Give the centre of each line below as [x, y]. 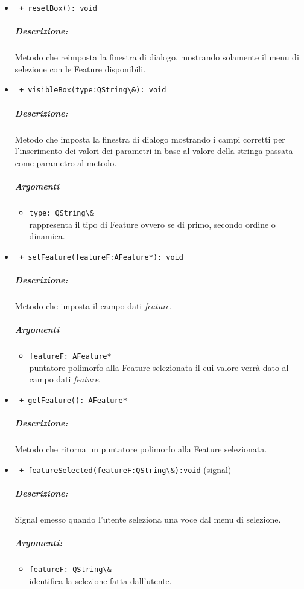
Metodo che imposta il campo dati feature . [93, 306]
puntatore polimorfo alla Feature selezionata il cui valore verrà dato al [159, 367]
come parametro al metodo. [66, 162]
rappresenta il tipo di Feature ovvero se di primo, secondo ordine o [152, 224]
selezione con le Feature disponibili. [80, 69]
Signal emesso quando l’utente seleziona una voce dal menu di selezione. [148, 519]
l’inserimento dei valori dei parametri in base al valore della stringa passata [154, 151]
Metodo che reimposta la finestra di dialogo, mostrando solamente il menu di [157, 57]
